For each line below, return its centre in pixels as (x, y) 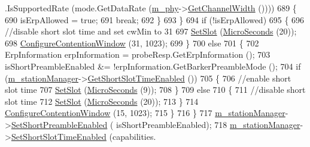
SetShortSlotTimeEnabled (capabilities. (83, 136)
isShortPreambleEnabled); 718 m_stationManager (208, 124)
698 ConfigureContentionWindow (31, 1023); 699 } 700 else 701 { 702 (132, 43)
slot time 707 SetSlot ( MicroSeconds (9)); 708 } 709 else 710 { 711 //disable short (155, 90)
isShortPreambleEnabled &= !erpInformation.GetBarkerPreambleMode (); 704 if (153, 66)
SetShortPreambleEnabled (59, 124)
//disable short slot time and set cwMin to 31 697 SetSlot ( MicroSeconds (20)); (151, 31)
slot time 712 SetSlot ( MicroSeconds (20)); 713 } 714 (102, 101)
